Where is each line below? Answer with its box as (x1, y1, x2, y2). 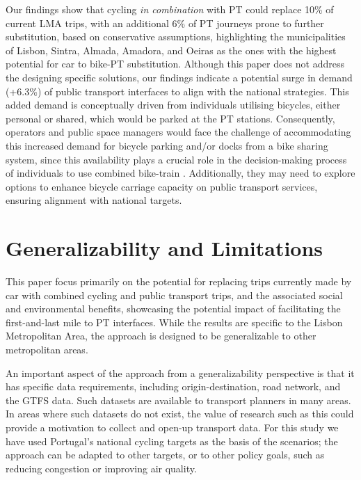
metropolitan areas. (6, 342, 88, 356)
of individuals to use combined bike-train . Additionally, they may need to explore (6, 166, 355, 180)
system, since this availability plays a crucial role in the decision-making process (6, 152, 347, 166)
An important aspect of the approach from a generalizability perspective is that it (6, 365, 355, 380)
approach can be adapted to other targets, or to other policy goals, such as (6, 447, 325, 462)
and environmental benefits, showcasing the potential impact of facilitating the (6, 301, 341, 316)
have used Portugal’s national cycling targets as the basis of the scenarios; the (6, 433, 338, 448)
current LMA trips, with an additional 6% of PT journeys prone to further (6, 15, 324, 30)
